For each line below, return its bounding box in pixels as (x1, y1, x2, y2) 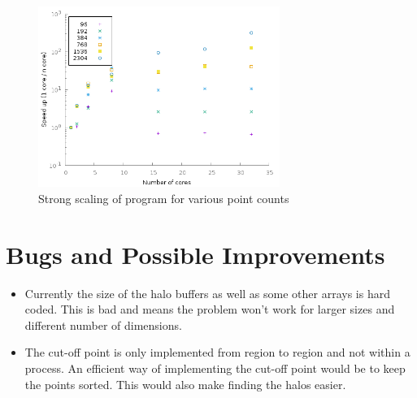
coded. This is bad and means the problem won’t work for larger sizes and (24, 301, 395, 318)
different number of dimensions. (24, 316, 182, 333)
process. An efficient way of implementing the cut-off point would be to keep (24, 360, 406, 376)
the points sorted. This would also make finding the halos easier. (24, 375, 346, 392)
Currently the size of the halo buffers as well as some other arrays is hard (24, 284, 390, 301)
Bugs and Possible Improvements (6, 237, 385, 270)
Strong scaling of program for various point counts (38, 189, 289, 206)
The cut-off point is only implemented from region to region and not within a (24, 344, 410, 361)
